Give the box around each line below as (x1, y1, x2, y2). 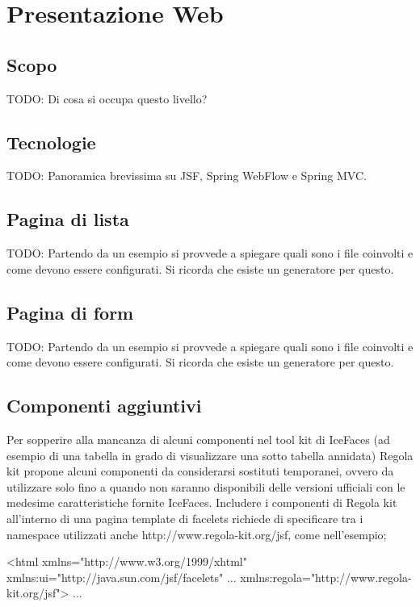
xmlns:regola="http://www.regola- (240, 568, 412, 585)
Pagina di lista (6, 207, 129, 232)
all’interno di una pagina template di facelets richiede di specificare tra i (6, 509, 363, 526)
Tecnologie (6, 129, 96, 154)
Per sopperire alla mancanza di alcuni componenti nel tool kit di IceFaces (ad (6, 430, 390, 447)
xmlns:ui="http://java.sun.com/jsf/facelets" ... (6, 568, 237, 585)
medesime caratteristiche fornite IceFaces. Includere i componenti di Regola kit (6, 494, 397, 511)
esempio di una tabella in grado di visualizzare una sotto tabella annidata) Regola (6, 446, 414, 463)
